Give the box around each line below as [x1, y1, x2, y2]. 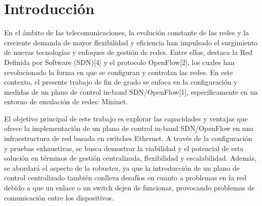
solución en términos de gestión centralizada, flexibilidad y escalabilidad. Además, [4, 153, 256, 163]
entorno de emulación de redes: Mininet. [4, 96, 128, 107]
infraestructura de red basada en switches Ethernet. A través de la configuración [4, 133, 252, 144]
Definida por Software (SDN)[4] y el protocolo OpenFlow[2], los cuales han [4, 56, 235, 67]
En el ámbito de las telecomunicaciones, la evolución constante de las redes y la [4, 27, 249, 38]
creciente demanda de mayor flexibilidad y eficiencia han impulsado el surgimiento [4, 37, 258, 47]
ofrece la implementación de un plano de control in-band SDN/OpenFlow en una [4, 123, 254, 133]
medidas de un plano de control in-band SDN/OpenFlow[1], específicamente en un [4, 86, 258, 97]
